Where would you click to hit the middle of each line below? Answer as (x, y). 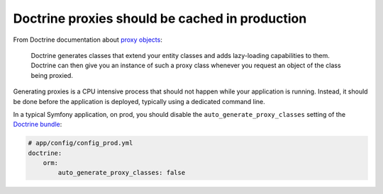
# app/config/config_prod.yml (81, 143)
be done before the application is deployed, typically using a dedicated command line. (139, 101)
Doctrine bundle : (38, 125)
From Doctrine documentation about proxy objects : (88, 40)
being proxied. (52, 75)
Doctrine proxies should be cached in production (160, 18)
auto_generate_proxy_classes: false (122, 173)
